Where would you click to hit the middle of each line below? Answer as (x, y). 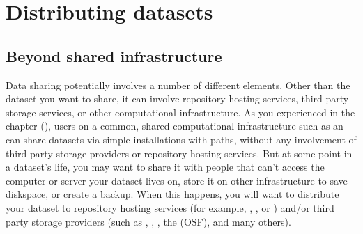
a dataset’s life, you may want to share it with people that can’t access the (165, 167)
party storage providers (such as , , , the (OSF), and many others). (148, 221)
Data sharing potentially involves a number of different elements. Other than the (178, 85)
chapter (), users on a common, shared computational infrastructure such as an (175, 126)
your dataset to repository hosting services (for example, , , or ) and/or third (170, 207)
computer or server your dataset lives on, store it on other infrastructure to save (177, 180)
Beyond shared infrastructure (114, 55)
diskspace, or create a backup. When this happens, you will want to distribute (172, 194)
